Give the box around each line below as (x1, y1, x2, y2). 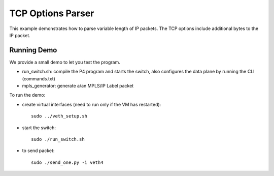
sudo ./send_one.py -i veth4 (31, 159, 104, 165)
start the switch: (22, 125, 56, 131)
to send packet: (22, 148, 55, 154)
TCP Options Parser (9, 8, 94, 19)
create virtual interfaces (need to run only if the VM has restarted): (22, 101, 161, 107)
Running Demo (9, 46, 57, 54)
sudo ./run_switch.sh (31, 136, 85, 142)
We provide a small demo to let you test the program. (9, 59, 120, 65)
